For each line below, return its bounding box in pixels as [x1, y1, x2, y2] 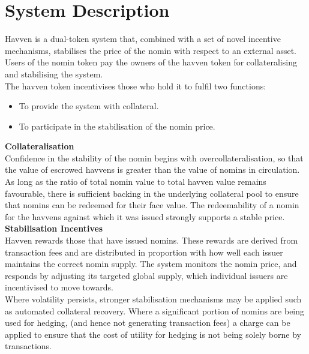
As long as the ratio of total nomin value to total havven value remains [5, 175, 266, 188]
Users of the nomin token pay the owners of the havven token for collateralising [5, 56, 297, 68]
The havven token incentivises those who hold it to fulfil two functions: [5, 79, 266, 92]
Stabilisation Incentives [5, 222, 103, 235]
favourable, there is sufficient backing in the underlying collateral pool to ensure [5, 187, 299, 199]
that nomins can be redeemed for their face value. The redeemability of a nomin [5, 199, 299, 211]
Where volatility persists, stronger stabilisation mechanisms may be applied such [5, 293, 302, 305]
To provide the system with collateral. [19, 100, 159, 112]
